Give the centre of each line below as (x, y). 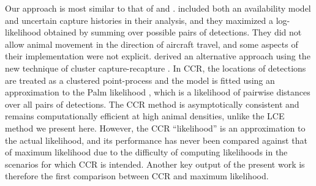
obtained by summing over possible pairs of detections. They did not (173, 32)
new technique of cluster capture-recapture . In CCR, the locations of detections (156, 68)
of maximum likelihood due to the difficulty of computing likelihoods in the (146, 152)
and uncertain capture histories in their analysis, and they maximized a (139, 20)
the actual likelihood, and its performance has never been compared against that (156, 140)
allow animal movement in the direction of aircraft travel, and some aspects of (152, 44)
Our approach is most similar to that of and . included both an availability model (158, 8)
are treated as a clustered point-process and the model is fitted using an (140, 80)
